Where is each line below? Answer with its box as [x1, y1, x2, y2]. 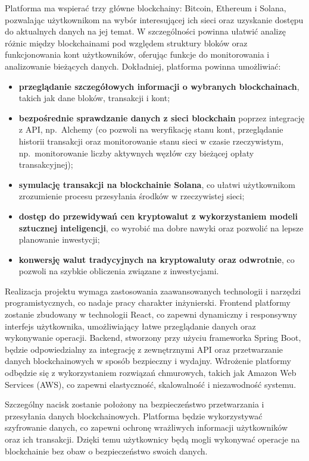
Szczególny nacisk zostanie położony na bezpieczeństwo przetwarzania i [5, 398, 264, 410]
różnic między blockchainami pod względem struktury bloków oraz [5, 36, 248, 49]
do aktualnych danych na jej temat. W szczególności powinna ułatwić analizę [5, 25, 286, 37]
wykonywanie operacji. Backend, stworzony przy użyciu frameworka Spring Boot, [5, 331, 301, 344]
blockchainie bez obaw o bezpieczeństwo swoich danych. [5, 444, 208, 457]
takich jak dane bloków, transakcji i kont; [18, 92, 170, 104]
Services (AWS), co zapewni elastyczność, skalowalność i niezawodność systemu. [5, 378, 296, 390]
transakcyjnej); [18, 158, 73, 171]
